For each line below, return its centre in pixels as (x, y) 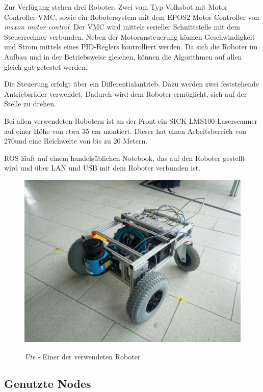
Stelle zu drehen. (30, 104)
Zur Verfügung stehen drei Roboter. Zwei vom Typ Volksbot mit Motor (116, 7)
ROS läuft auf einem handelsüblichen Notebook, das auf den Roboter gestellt (125, 158)
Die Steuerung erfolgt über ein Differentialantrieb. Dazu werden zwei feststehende (131, 84)
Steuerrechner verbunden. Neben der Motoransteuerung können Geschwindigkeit (130, 36)
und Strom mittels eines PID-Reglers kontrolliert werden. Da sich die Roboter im (131, 47)
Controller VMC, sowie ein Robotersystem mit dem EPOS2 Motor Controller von (132, 17)
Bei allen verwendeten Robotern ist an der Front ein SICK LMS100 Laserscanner (131, 120)
